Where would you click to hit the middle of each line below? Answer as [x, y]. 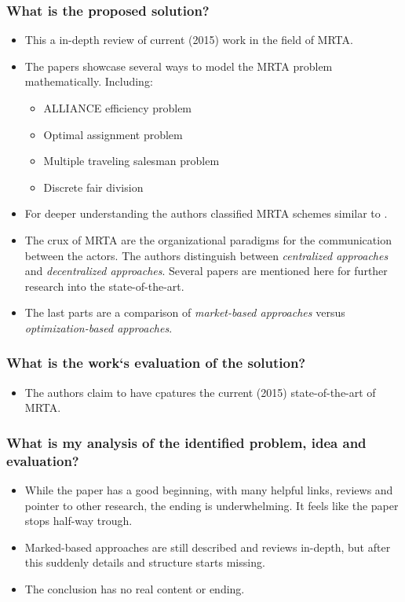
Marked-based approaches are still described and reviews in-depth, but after [208, 547]
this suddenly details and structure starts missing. [145, 562]
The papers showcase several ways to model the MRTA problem [179, 66]
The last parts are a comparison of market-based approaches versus [185, 312]
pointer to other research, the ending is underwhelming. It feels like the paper [212, 505]
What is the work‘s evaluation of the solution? [156, 363]
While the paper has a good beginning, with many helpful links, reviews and [209, 490]
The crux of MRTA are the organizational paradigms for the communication [208, 239]
